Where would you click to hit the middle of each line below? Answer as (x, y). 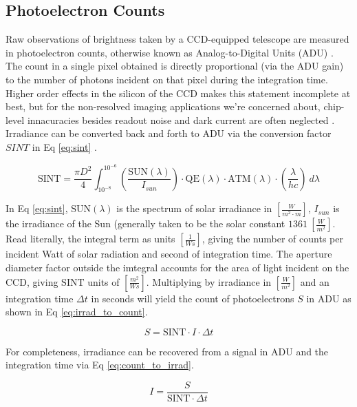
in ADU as (329, 298)
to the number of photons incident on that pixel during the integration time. (167, 79)
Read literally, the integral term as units (90, 239)
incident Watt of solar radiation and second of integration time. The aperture (169, 254)
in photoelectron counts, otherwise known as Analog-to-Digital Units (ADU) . (170, 52)
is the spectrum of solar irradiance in (194, 208)
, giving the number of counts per (272, 239)
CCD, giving (32, 281)
